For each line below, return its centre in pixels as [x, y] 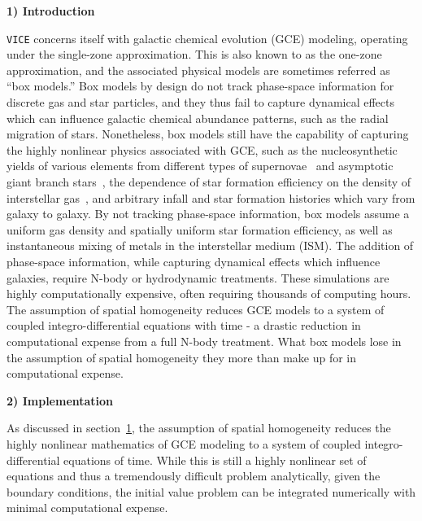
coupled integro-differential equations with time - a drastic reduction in [184, 325]
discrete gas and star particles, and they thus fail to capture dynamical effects [200, 102]
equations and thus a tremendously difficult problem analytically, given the [194, 476]
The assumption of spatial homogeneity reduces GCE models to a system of [196, 309]
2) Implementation [60, 400]
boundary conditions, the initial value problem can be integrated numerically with [211, 491]
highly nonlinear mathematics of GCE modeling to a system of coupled [184, 443]
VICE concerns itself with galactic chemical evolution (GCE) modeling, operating [207, 38]
